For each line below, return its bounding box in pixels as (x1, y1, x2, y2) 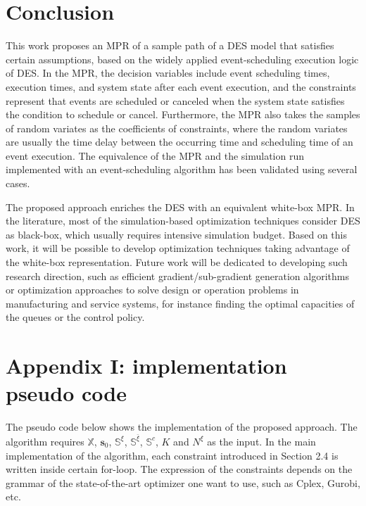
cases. (6, 176, 30, 191)
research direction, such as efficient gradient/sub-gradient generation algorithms (6, 268, 349, 283)
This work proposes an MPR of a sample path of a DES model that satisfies (6, 38, 334, 53)
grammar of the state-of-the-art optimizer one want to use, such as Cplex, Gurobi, (6, 475, 360, 490)
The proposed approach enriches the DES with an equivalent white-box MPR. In (6, 199, 355, 214)
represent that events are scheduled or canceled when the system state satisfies (6, 93, 345, 108)
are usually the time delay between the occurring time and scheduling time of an (6, 134, 353, 149)
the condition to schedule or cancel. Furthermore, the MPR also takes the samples (6, 107, 360, 122)
